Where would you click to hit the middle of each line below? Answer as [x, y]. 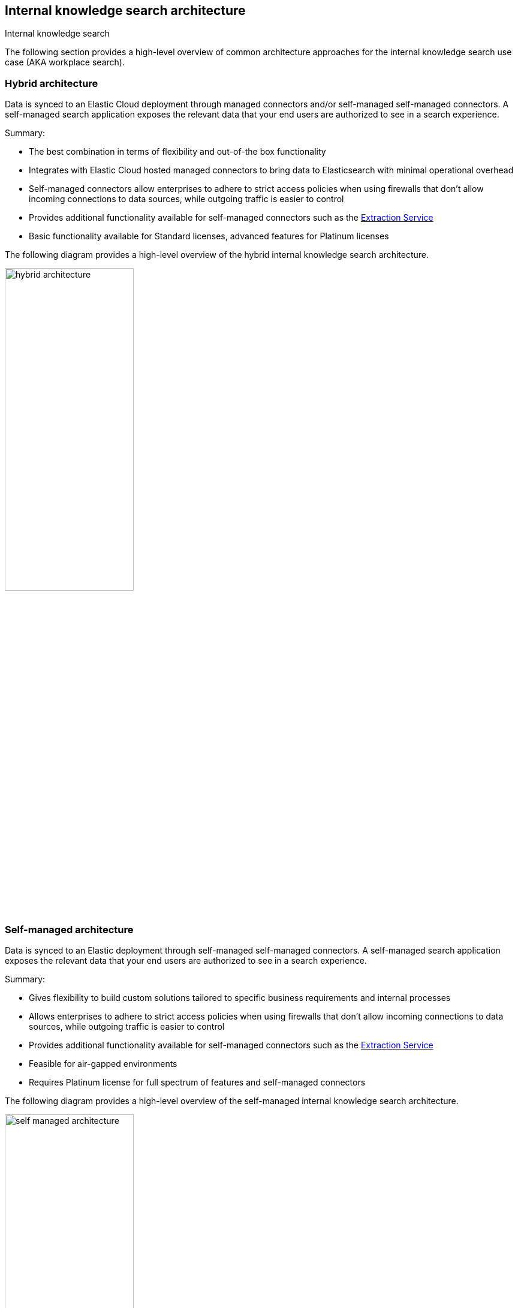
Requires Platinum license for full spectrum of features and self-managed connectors [197, 1082]
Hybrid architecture [52, 83]
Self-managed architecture [69, 929]
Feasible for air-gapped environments [103, 1063]
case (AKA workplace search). [65, 62]
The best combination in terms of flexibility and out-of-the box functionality [177, 152]
